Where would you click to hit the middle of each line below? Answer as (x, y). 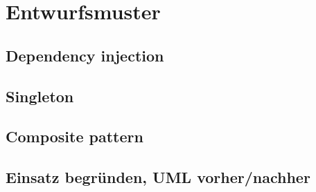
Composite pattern (74, 136)
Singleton (40, 96)
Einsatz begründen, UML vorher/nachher (158, 177)
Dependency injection (85, 55)
